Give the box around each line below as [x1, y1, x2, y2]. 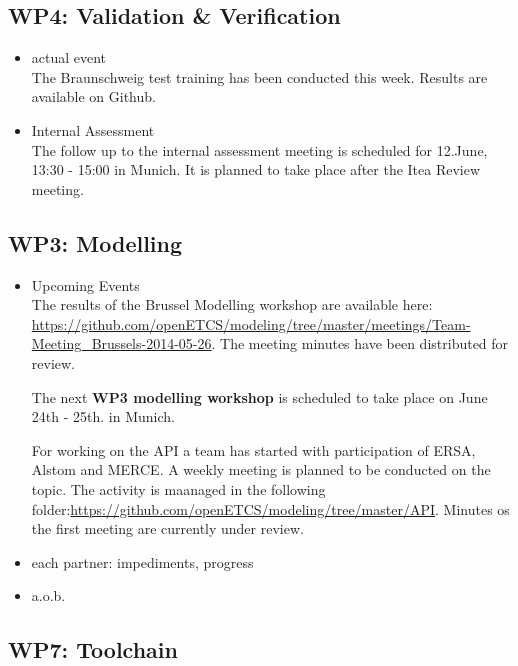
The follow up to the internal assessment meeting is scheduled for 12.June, [31, 139, 488, 160]
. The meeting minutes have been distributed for [211, 333, 509, 354]
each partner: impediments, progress [31, 551, 254, 572]
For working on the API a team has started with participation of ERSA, [31, 439, 476, 460]
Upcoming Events [31, 274, 140, 295]
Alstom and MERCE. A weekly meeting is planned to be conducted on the [31, 459, 491, 480]
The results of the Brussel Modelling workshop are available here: [31, 294, 433, 315]
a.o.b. [31, 585, 66, 606]
